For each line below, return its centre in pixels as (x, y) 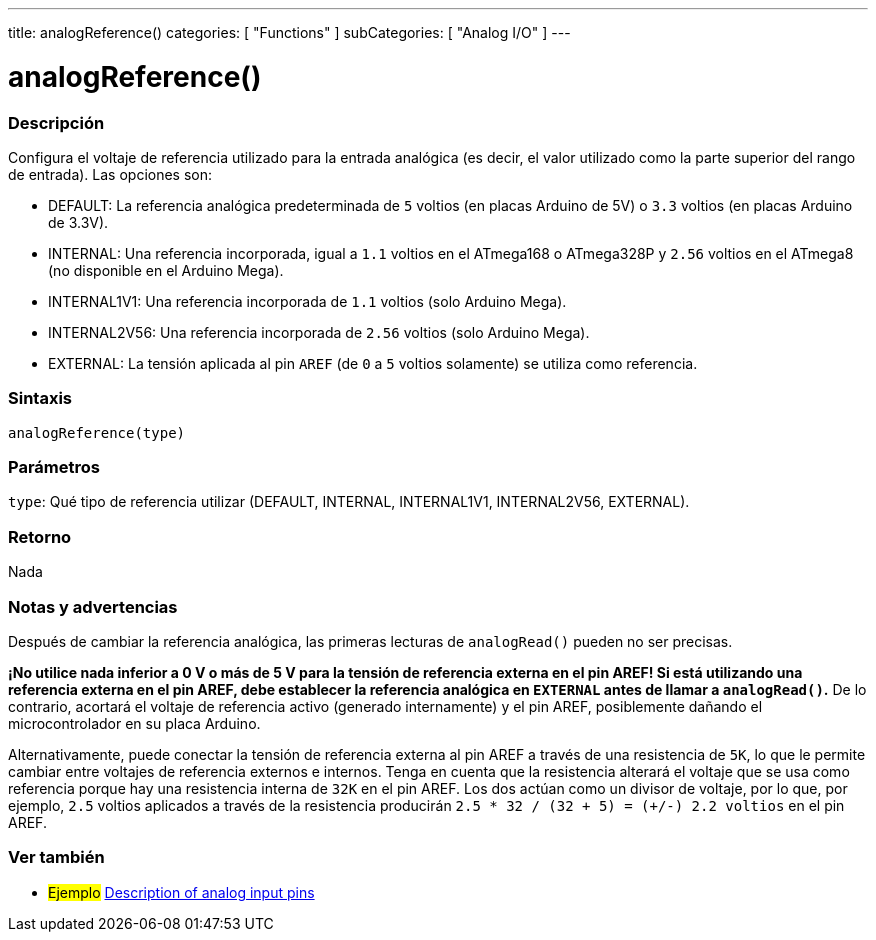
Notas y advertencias (93, 606)
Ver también (56, 857)
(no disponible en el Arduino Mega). (166, 270)
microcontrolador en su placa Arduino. (134, 723)
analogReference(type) (97, 432)
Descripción (56, 122)
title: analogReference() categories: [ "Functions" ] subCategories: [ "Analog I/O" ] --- (289, 32)
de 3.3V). (78, 222)
